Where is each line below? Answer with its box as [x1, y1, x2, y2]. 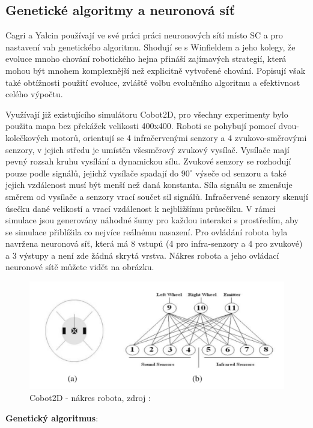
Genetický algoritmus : [5, 411, 99, 424]
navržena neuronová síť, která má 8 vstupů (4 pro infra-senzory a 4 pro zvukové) [5, 237, 303, 250]
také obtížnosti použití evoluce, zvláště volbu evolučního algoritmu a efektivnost [5, 76, 300, 88]
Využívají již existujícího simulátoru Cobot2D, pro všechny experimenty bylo [5, 107, 288, 120]
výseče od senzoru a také [195, 166, 287, 179]
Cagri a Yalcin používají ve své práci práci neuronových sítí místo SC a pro [5, 29, 283, 41]
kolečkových [5, 131, 49, 143]
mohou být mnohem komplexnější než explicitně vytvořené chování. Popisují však [5, 64, 306, 76]
